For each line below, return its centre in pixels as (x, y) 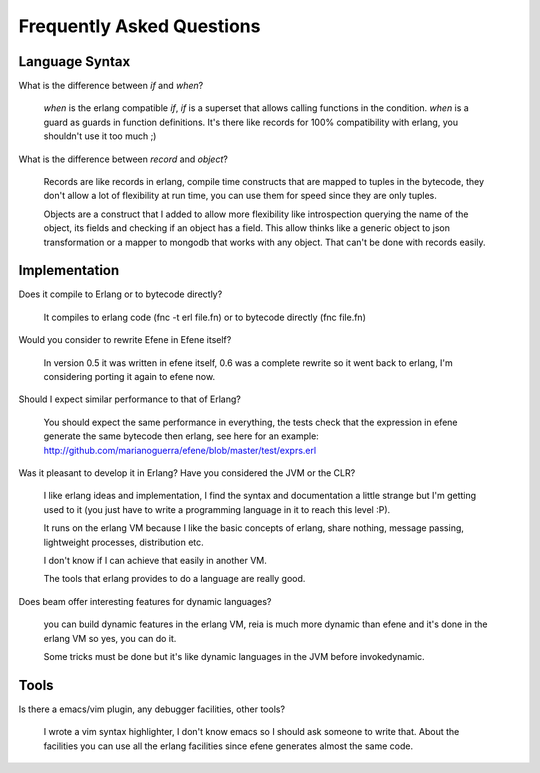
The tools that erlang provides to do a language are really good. (174, 579)
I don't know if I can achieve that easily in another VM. (155, 560)
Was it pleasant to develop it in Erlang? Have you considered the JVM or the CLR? (187, 473)
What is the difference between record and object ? (123, 159)
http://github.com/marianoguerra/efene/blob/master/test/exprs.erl (180, 450)
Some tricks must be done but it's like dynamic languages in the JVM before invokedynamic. (234, 656)
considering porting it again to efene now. (129, 377)
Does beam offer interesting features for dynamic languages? (145, 601)
